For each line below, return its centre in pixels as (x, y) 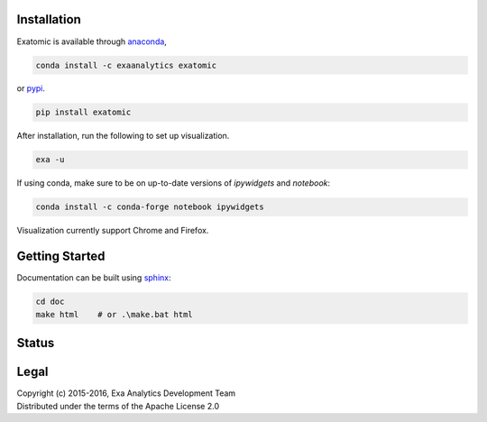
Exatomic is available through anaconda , (92, 41)
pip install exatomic (83, 112)
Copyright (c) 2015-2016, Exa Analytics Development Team (126, 393)
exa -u (50, 160)
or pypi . (31, 88)
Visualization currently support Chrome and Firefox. (113, 231)
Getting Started (61, 257)
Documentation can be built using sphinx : (94, 278)
